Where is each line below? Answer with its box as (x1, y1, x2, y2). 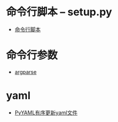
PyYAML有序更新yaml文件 (14, 109, 78, 116)
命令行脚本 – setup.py (6, 5, 113, 19)
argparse (14, 68, 37, 75)
